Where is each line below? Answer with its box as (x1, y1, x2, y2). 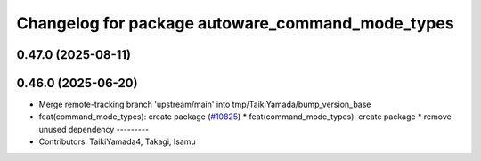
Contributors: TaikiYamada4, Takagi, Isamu (38, 136, 196, 147)
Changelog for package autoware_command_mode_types (16, 13, 454, 33)
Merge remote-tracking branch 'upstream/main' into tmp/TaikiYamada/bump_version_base (38, 99, 371, 110)
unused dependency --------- (38, 124, 150, 134)
